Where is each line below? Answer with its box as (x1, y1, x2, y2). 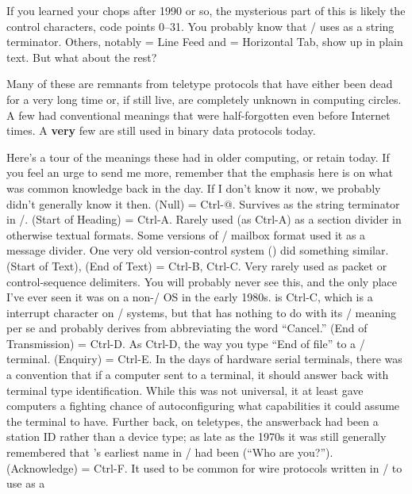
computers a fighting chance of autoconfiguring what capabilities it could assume (6, 397, 400, 414)
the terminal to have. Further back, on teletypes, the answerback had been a (6, 412, 379, 429)
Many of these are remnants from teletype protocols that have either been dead (6, 75, 393, 92)
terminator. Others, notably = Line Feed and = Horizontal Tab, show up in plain (6, 33, 403, 50)
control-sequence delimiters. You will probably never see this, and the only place (6, 273, 398, 289)
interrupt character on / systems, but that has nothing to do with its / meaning (6, 304, 396, 320)
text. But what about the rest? (6, 48, 157, 65)
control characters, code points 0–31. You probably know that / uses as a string (6, 17, 395, 34)
